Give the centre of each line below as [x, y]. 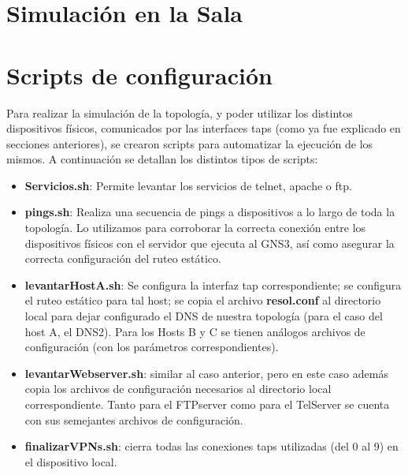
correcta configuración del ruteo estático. [123, 258]
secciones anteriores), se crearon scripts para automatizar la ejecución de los [190, 143]
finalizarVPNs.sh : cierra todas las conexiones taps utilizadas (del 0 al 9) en [211, 446]
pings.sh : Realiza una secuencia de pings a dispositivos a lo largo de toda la [210, 212]
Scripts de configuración [139, 75]
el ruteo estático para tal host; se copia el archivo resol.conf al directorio [203, 300]
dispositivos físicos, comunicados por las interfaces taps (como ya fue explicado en [204, 128]
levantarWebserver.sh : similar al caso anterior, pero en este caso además [206, 373]
